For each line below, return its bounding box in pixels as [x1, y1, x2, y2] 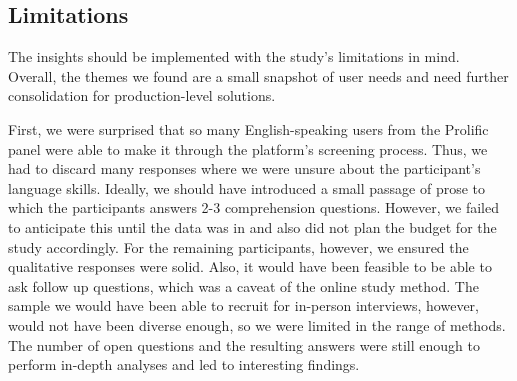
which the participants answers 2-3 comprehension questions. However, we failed [8, 197, 499, 218]
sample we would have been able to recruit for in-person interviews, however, [8, 295, 479, 316]
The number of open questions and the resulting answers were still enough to [8, 334, 480, 355]
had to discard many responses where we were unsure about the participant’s [8, 158, 481, 179]
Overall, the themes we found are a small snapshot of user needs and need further [8, 65, 509, 86]
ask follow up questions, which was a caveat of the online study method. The [8, 275, 479, 296]
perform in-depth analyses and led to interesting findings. [8, 354, 360, 375]
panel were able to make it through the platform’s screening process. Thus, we [8, 138, 488, 159]
